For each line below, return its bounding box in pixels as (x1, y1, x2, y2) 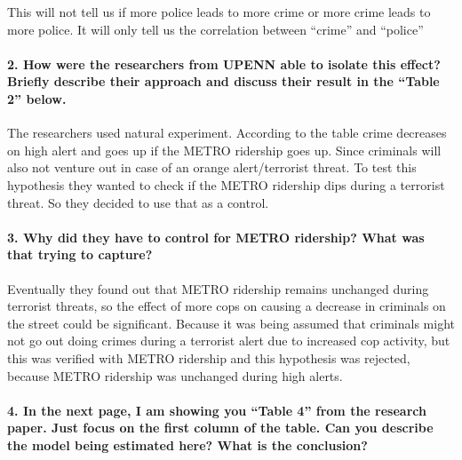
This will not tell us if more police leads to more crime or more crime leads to (7, 3, 431, 20)
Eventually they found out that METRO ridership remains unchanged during (7, 279, 429, 297)
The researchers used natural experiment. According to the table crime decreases (7, 123, 447, 142)
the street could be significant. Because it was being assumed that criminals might (7, 313, 455, 332)
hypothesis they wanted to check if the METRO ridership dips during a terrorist (7, 175, 445, 194)
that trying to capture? (7, 245, 153, 264)
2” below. (7, 89, 67, 107)
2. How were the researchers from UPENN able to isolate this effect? (7, 54, 441, 73)
